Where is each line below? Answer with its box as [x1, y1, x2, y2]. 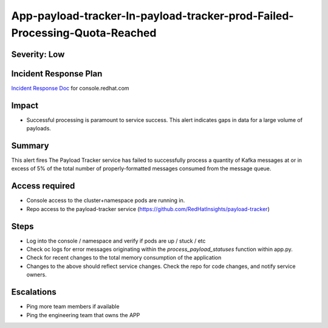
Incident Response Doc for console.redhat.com [11, 84, 130, 92]
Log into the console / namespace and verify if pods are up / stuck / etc [26, 237, 206, 244]
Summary [11, 140, 49, 151]
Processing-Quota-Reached [11, 26, 157, 39]
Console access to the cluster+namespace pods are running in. [26, 197, 185, 204]
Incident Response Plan [11, 69, 103, 79]
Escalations [11, 287, 57, 297]
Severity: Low [11, 49, 65, 59]
